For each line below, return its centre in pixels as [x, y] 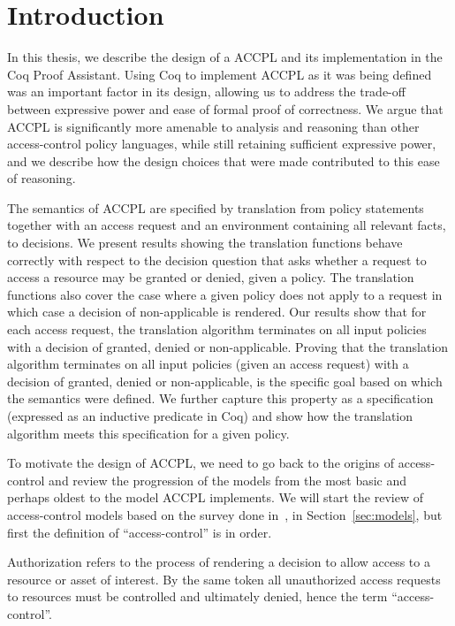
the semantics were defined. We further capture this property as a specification [220, 398]
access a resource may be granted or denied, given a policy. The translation [211, 277]
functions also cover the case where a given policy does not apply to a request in [225, 294]
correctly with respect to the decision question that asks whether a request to [217, 260]
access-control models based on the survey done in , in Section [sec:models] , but [225, 514]
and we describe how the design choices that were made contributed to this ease [224, 160]
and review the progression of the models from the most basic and [228, 480]
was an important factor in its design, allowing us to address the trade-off [206, 92]
